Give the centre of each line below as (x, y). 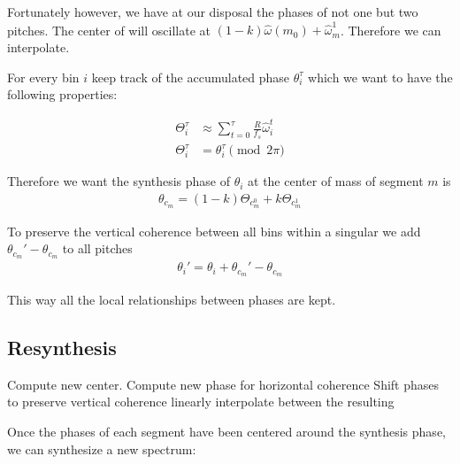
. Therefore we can (391, 30)
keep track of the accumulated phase (191, 77)
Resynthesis (62, 348)
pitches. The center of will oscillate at (109, 30)
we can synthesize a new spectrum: (102, 449)
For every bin (43, 77)
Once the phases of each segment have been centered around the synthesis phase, (226, 432)
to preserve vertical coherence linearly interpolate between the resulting (201, 402)
